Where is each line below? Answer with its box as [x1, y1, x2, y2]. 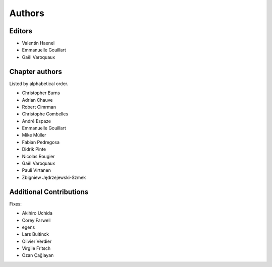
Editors [9, 27, 33, 35]
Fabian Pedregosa [22, 139, 60, 145]
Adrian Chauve [22, 97, 53, 103]
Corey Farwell [22, 217, 51, 223]
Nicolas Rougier [22, 153, 55, 159]
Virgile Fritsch [22, 245, 51, 251]
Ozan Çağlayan [22, 252, 54, 258]
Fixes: [9, 201, 22, 207]
